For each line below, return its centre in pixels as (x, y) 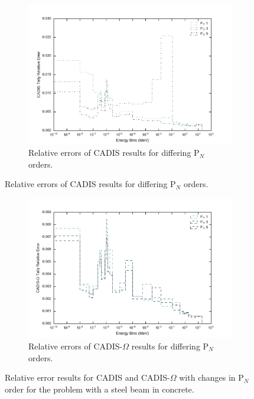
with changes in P (211, 377)
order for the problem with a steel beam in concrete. (100, 389)
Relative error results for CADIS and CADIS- (87, 377)
